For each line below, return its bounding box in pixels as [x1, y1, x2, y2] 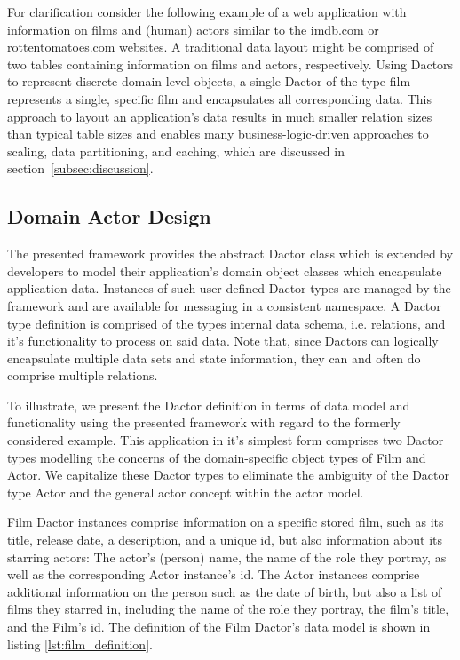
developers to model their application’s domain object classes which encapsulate [7, 261, 442, 280]
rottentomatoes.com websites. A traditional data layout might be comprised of [7, 37, 434, 56]
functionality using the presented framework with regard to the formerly [7, 413, 401, 432]
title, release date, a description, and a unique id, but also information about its [7, 530, 443, 549]
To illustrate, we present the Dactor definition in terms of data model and [7, 395, 410, 414]
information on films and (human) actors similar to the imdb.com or [7, 20, 379, 38]
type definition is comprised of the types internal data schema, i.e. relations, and [7, 314, 446, 332]
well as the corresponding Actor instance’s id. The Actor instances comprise [7, 565, 420, 584]
